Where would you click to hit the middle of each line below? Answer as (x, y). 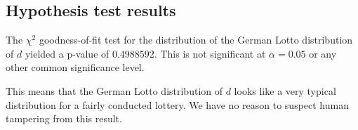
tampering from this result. (64, 118)
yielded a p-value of (67, 53)
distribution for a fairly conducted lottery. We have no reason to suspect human (177, 104)
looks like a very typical (285, 90)
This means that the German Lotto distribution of (114, 90)
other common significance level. (75, 67)
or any (323, 53)
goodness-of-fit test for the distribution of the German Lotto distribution (196, 40)
